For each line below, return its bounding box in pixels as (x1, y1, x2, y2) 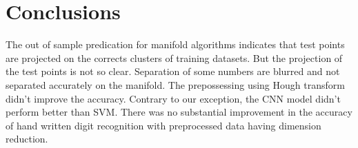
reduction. (6, 131, 48, 146)
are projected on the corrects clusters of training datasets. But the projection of (6, 50, 343, 65)
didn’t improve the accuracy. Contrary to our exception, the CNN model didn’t (6, 91, 341, 105)
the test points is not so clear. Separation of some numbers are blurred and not (6, 64, 340, 78)
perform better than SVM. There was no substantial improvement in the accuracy (6, 105, 352, 119)
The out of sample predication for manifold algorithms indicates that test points (6, 37, 345, 52)
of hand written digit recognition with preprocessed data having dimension (6, 118, 321, 132)
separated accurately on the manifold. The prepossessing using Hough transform (6, 77, 345, 92)
